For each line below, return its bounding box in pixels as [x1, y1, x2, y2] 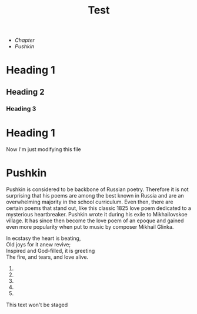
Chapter [14, 36, 35, 44]
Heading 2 [6, 86, 45, 97]
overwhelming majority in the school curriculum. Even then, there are [6, 198, 173, 205]
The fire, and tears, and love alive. [6, 253, 89, 260]
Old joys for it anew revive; [6, 240, 71, 248]
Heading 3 [6, 104, 36, 112]
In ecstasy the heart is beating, [6, 235, 81, 242]
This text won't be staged [6, 301, 68, 308]
